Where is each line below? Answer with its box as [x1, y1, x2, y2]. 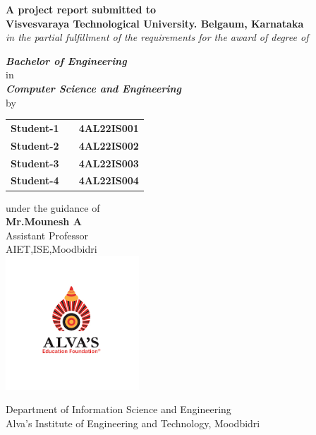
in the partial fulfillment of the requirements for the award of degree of [6, 30, 309, 44]
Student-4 [11, 173, 59, 188]
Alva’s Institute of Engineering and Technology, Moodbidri [6, 416, 260, 431]
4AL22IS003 [78, 155, 139, 170]
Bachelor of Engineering [6, 53, 127, 68]
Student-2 [11, 138, 59, 153]
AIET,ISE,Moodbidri [6, 242, 97, 256]
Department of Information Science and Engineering [6, 402, 231, 417]
